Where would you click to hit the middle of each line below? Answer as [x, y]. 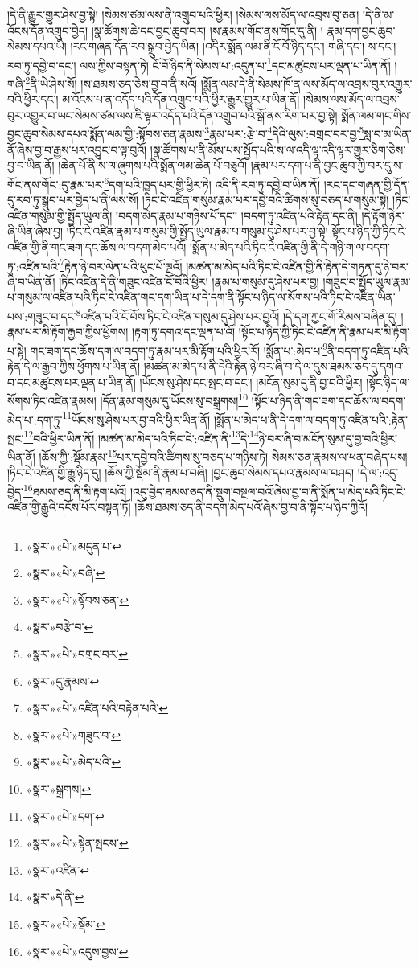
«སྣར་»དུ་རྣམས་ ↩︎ [63, 681]
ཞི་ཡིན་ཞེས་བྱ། [35, 231]
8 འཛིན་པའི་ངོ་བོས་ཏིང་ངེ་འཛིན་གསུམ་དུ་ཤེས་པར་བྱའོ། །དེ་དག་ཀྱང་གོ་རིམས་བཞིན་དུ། [236, 314]
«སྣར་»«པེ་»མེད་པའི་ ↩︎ [74, 762]
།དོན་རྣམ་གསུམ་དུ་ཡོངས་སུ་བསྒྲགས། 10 [174, 399]
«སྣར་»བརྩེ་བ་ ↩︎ [60, 627]
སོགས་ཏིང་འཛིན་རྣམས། [52, 400]
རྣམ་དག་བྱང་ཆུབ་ [361, 30]
